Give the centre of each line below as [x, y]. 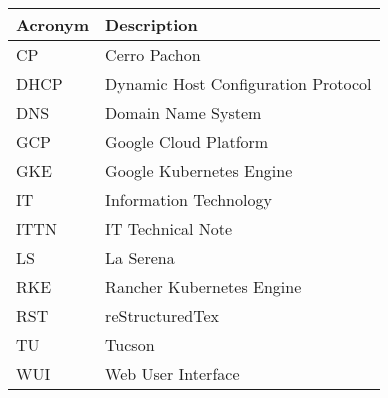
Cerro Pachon [153, 54]
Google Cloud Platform [187, 141]
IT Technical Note [169, 228]
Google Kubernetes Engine [199, 170]
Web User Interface [172, 373]
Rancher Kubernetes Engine [203, 286]
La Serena [140, 257]
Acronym [53, 24]
